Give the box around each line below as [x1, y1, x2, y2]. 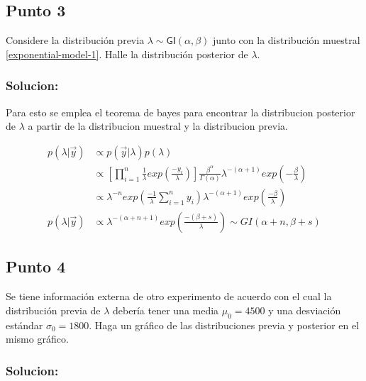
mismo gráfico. [6, 331, 69, 346]
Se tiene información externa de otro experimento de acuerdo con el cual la [6, 289, 332, 304]
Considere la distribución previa [6, 33, 145, 48]
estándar [6, 317, 43, 332]
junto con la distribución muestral [213, 33, 360, 48]
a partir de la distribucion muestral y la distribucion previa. [28, 118, 288, 133]
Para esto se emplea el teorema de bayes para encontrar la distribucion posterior [6, 104, 355, 119]
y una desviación [268, 302, 341, 317]
